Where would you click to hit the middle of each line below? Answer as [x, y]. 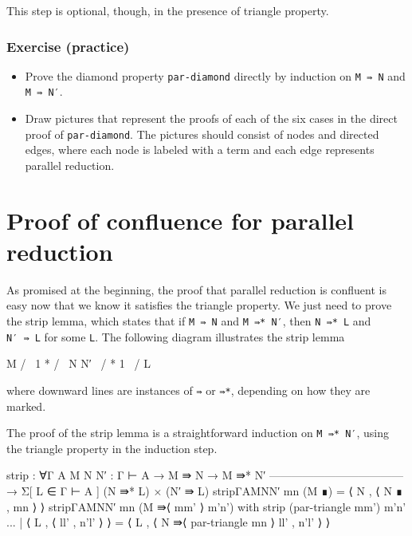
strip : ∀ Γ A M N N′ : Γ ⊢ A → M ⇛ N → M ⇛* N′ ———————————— [205, 475]
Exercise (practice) [68, 46]
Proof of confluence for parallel [180, 220]
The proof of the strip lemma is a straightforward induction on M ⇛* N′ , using [198, 433]
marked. [26, 406]
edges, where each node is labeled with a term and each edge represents [200, 150]
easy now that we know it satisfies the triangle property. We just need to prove [199, 305]
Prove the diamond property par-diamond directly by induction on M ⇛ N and [215, 75]
